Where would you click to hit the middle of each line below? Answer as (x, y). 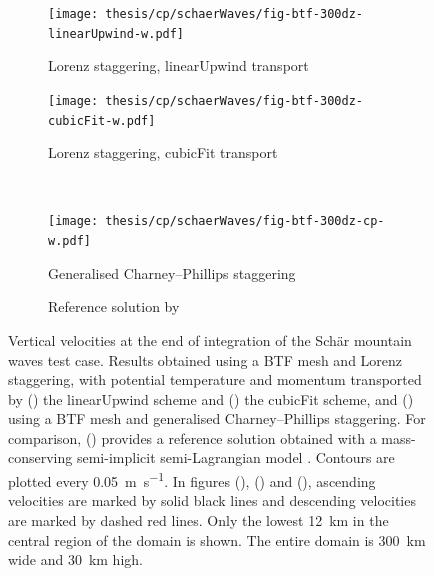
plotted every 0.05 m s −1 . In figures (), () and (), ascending (192, 479)
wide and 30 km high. (75, 559)
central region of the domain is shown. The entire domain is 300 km (217, 539)
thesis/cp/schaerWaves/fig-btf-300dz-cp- (245, 221)
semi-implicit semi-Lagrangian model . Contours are (235, 457)
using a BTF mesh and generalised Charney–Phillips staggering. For (217, 418)
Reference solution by (114, 306)
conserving (40, 457)
